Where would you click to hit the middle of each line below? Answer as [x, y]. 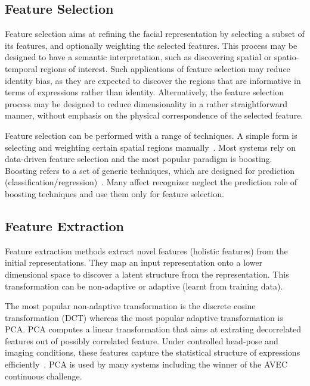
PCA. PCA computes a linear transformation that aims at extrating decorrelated [153, 329]
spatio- [287, 57]
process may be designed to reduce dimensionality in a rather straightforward [146, 103]
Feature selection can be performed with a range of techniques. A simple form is [151, 135]
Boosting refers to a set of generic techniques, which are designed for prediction [150, 170]
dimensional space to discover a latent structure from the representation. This [147, 274]
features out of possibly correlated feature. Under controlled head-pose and [142, 340]
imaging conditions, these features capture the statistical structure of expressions [153, 352]
